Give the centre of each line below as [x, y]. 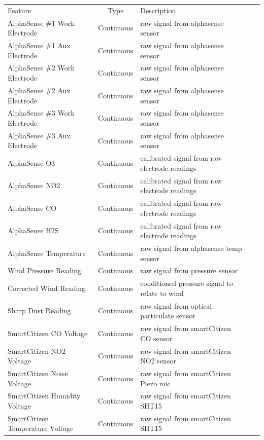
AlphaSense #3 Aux [39, 135]
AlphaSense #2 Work [41, 68]
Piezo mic [155, 383]
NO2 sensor [158, 361]
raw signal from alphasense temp [191, 248]
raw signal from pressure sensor [189, 270]
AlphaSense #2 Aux [39, 90]
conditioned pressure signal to [187, 283]
